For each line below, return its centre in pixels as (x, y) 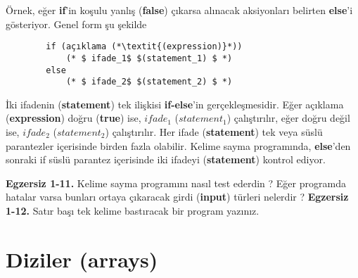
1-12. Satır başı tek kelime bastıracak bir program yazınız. (133, 210)
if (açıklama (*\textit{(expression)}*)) (144, 47)
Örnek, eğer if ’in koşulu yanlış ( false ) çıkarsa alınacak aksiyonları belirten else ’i (179, 10)
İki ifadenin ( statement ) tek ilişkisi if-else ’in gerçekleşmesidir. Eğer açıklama (175, 104)
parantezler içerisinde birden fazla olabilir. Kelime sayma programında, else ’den (178, 145)
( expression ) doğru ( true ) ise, (73, 118)
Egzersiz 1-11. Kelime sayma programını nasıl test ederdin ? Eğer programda (176, 183)
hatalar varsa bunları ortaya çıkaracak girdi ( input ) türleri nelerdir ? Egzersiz (177, 197)
